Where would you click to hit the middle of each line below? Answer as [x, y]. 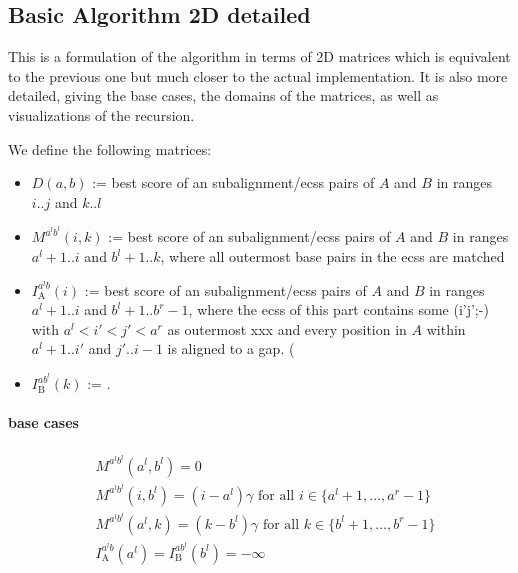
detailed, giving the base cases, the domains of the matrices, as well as [223, 95]
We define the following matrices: [110, 148]
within [446, 328]
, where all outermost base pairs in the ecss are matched [332, 256]
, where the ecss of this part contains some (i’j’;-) [338, 309]
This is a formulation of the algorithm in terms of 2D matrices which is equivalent [259, 56]
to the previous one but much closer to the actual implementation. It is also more [258, 75]
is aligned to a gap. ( [231, 348]
